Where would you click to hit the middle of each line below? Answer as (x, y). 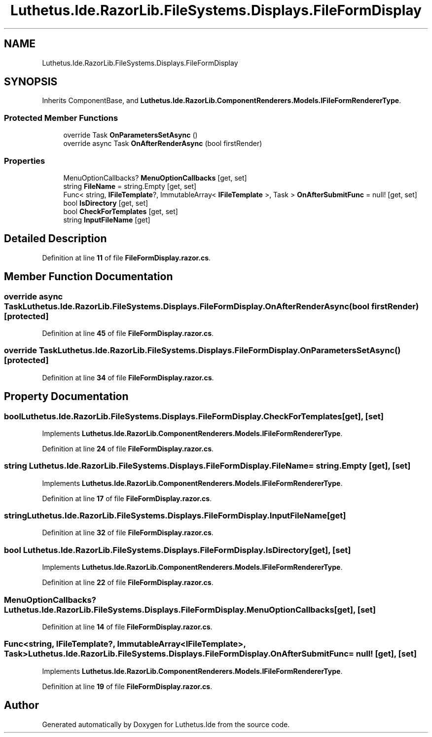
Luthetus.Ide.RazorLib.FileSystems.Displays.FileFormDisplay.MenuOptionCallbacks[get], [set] (190, 609)
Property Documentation (66, 397)
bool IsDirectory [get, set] (106, 203)
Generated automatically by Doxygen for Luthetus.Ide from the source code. (166, 724)
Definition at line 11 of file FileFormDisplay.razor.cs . (126, 258)
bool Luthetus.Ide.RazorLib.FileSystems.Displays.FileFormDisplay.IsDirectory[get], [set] (178, 550)
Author (21, 705)
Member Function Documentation (89, 277)
